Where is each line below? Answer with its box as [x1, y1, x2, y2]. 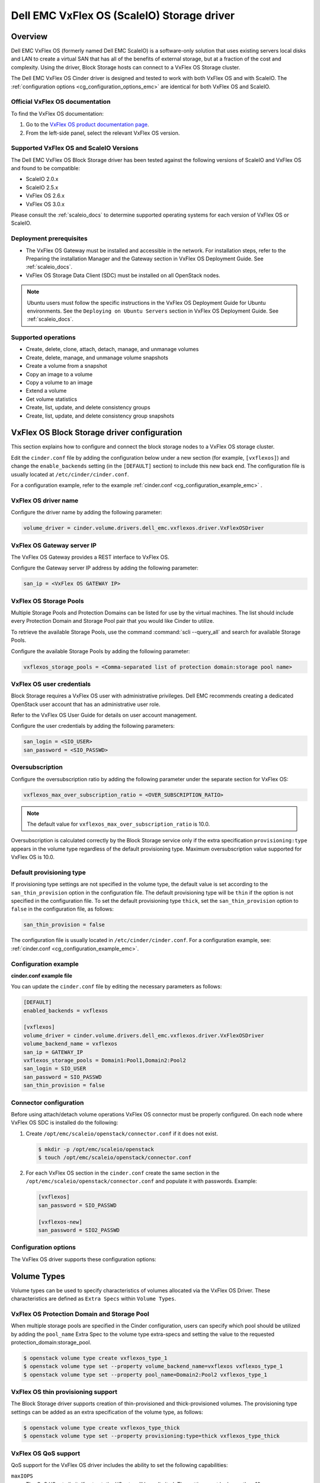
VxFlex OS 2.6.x [25, 192, 65, 199]
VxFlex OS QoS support [11, 1449, 81, 1457]
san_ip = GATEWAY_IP [23, 1049, 83, 1055]
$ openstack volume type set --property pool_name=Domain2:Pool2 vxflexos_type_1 [23, 1371, 268, 1378]
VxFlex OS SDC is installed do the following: [11, 1119, 119, 1126]
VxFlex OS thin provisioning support [11, 1388, 118, 1396]
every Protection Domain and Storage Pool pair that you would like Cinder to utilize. [11, 618, 215, 625]
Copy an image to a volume [25, 371, 93, 378]
